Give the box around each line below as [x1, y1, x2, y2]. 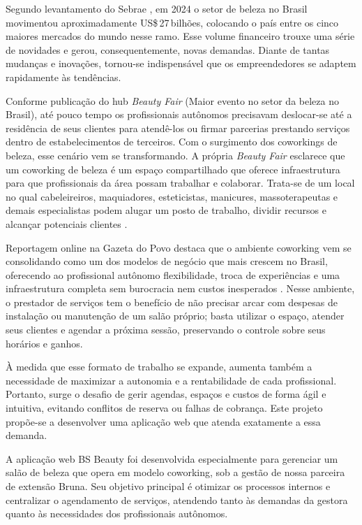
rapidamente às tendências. [6, 69, 121, 84]
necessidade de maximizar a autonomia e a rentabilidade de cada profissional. [6, 373, 337, 387]
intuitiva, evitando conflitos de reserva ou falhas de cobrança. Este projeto [6, 401, 323, 415]
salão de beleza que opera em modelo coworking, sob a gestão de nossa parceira [6, 465, 345, 480]
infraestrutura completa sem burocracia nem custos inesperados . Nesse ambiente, [6, 281, 355, 296]
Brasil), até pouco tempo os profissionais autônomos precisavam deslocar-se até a [6, 107, 352, 122]
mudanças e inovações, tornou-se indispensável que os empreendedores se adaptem [6, 56, 356, 71]
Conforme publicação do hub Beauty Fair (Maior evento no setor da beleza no [6, 93, 339, 108]
